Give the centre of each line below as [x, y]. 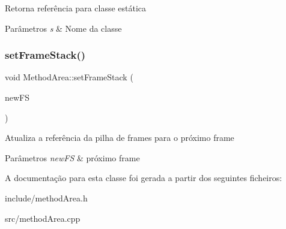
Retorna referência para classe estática [76, 8]
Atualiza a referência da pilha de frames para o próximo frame [120, 138]
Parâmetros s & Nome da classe [63, 28]
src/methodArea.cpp [43, 218]
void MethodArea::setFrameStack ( [69, 77]
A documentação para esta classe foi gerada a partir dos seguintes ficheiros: [144, 178]
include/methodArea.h [46, 198]
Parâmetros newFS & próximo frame [72, 157]
